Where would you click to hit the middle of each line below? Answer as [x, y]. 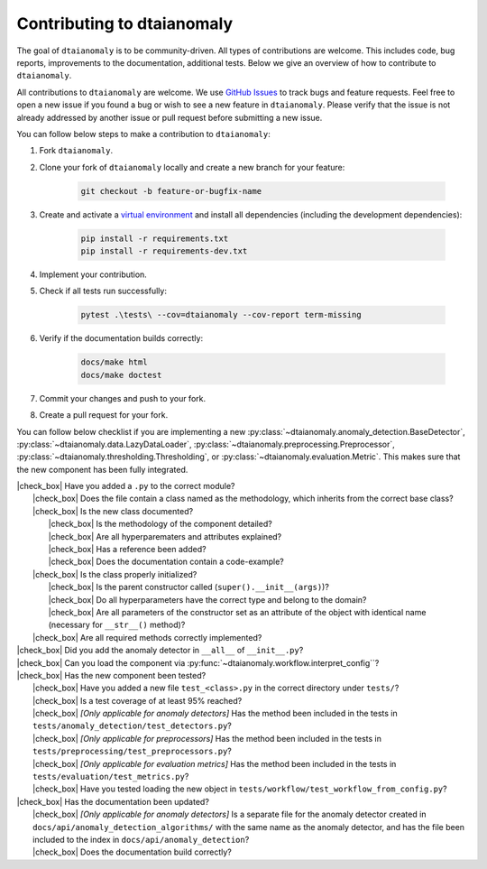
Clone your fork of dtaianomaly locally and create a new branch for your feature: [192, 167]
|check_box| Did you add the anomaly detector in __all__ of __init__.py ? [160, 651]
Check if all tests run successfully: [103, 291]
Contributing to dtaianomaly [125, 23]
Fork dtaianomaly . [76, 151]
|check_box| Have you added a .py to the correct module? [126, 486]
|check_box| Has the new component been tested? [111, 675]
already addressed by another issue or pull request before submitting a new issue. [170, 117]
